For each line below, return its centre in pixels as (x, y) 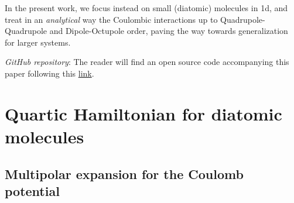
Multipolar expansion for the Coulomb (124, 173)
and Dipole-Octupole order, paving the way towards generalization (169, 31)
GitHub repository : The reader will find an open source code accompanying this (147, 62)
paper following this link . (49, 73)
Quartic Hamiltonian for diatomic (143, 113)
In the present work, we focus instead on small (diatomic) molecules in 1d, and (146, 8)
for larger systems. (38, 42)
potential (32, 190)
